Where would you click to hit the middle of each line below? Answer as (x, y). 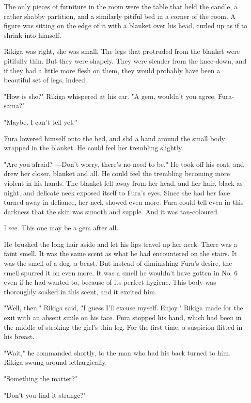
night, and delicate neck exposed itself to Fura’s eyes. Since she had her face (117, 192)
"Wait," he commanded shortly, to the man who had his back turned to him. (118, 352)
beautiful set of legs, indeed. (46, 80)
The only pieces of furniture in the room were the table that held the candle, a (121, 6)
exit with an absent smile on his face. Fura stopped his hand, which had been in (123, 317)
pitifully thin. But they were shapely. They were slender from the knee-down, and (125, 60)
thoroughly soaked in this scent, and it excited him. (80, 291)
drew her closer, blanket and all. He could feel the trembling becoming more (117, 173)
